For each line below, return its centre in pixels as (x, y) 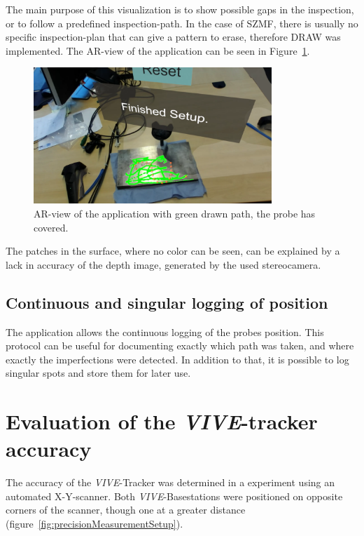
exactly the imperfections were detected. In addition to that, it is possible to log (177, 359)
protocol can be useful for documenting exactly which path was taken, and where (180, 346)
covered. (51, 227)
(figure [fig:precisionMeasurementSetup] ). (94, 523)
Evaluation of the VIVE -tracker (162, 422)
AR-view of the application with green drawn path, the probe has (175, 213)
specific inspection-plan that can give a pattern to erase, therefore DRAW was (173, 37)
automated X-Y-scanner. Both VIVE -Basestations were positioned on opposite (174, 496)
